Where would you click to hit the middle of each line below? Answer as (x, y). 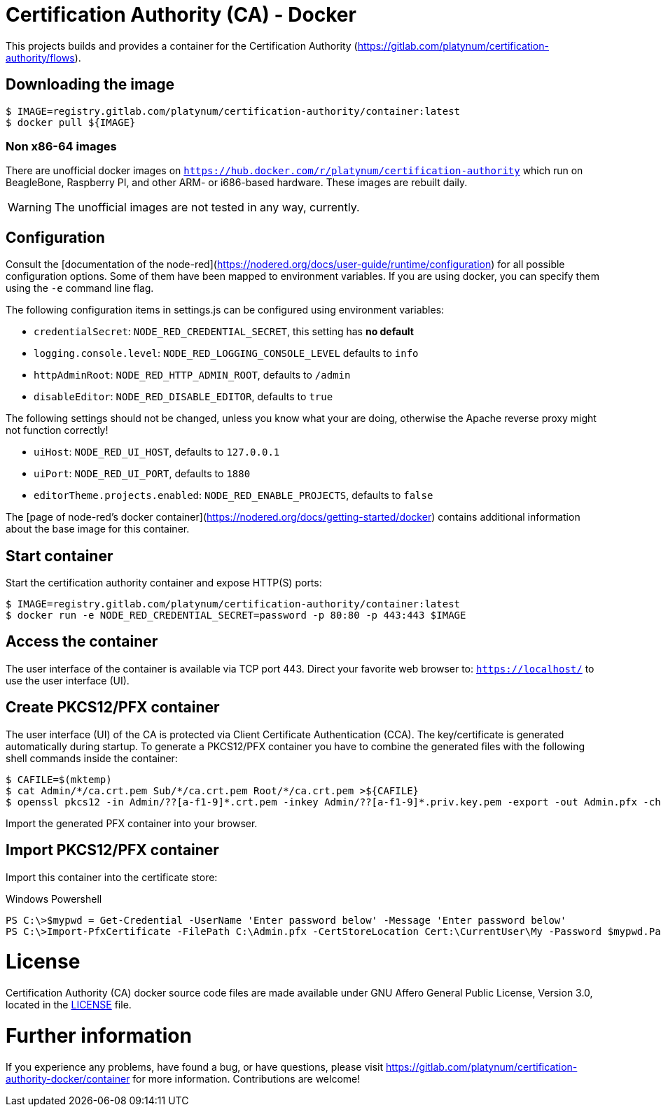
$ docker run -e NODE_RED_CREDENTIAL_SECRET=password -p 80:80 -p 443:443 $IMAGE (236, 615)
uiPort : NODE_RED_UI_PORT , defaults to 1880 (142, 474)
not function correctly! (57, 430)
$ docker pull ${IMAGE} (71, 122)
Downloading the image (90, 85)
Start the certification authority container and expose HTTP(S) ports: (164, 583)
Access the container (82, 642)
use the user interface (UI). (68, 680)
